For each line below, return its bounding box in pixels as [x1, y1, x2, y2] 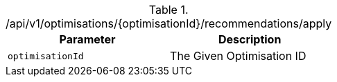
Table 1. [148, 3, 189, 17]
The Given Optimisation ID [170, 49, 306, 63]
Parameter [59, 32, 116, 46]
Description [218, 32, 282, 46]
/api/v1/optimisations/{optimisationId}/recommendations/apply [6, 17, 332, 30]
